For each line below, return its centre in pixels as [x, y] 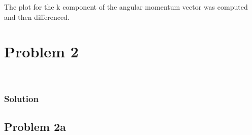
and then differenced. [37, 16]
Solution [21, 98]
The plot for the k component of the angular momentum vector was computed [126, 7]
